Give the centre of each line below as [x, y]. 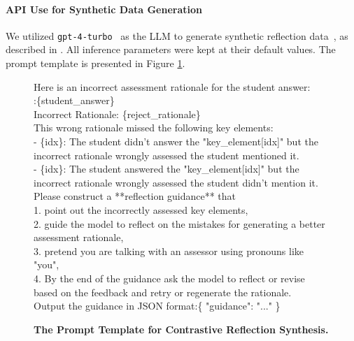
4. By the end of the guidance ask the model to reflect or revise [169, 278]
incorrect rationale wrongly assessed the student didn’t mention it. [176, 182]
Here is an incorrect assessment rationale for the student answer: [172, 86]
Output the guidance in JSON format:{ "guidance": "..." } [157, 306]
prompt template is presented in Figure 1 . [95, 63]
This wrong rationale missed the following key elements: [154, 128]
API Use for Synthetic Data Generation [104, 9]
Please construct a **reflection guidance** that [135, 196]
